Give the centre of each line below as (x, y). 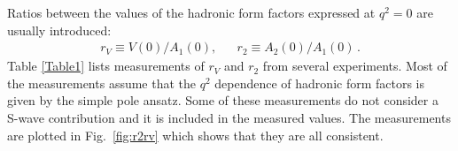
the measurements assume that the (102, 83)
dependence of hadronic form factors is (320, 83)
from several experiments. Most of (355, 66)
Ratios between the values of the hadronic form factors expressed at (191, 12)
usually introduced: (59, 30)
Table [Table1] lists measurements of (106, 66)
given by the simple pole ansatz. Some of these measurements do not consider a (223, 100)
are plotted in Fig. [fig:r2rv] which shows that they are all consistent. (195, 135)
